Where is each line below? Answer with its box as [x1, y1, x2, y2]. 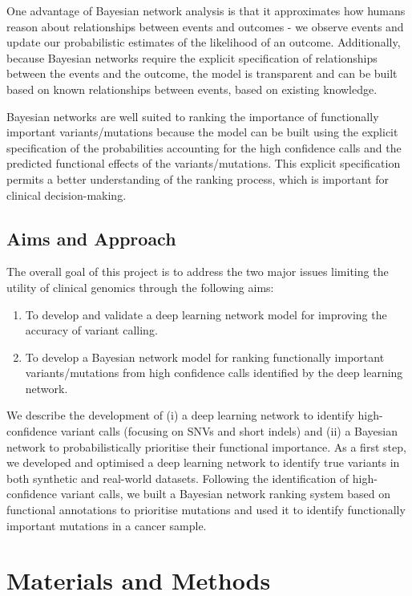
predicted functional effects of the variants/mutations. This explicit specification [6, 155, 401, 172]
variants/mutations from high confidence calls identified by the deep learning [25, 364, 403, 381]
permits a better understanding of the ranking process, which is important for [6, 170, 390, 187]
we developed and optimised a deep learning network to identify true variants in [6, 454, 400, 471]
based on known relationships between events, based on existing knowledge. [6, 80, 378, 97]
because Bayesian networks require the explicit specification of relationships [6, 49, 378, 66]
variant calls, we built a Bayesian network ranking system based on [60, 485, 390, 502]
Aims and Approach [6, 225, 176, 250]
